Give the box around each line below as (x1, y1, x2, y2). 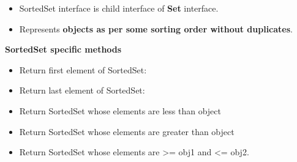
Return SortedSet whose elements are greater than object (19, 125, 235, 138)
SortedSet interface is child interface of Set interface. (19, 2, 219, 14)
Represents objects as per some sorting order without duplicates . (19, 22, 293, 35)
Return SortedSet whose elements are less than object (19, 104, 221, 117)
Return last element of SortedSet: (19, 84, 145, 97)
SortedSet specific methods (5, 43, 122, 56)
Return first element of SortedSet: (19, 63, 147, 76)
